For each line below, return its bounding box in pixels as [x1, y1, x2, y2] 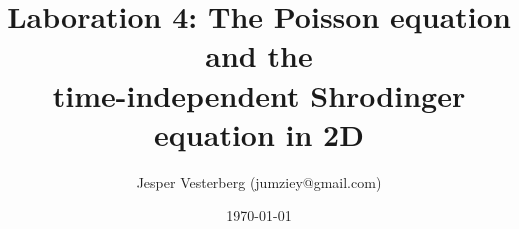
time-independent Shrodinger [52, 74, 466, 115]
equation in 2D [154, 113, 364, 154]
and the [205, 35, 313, 76]
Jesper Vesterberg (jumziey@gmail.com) [136, 171, 382, 192]
